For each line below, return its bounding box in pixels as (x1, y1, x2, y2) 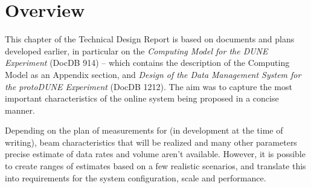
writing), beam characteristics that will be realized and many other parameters (5, 135, 297, 148)
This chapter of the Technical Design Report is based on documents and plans (5, 33, 295, 45)
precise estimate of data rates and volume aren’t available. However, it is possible (5, 147, 306, 160)
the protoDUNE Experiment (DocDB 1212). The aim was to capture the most (5, 80, 292, 92)
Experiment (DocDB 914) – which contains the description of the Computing (5, 56, 290, 69)
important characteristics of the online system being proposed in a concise (5, 92, 279, 105)
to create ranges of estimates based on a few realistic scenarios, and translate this (5, 160, 306, 172)
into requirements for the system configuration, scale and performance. (5, 171, 266, 184)
